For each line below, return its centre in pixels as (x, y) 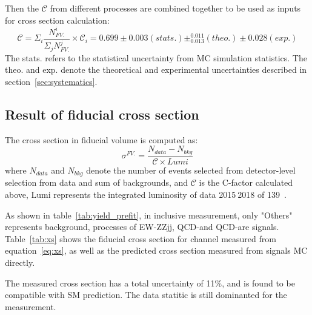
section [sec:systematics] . (51, 82)
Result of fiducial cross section (102, 114)
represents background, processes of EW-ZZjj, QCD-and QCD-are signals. (142, 227)
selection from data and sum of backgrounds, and (97, 182)
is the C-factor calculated (246, 182)
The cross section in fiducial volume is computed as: (101, 139)
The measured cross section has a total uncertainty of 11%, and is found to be (150, 283)
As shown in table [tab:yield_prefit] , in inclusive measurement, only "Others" (149, 215)
